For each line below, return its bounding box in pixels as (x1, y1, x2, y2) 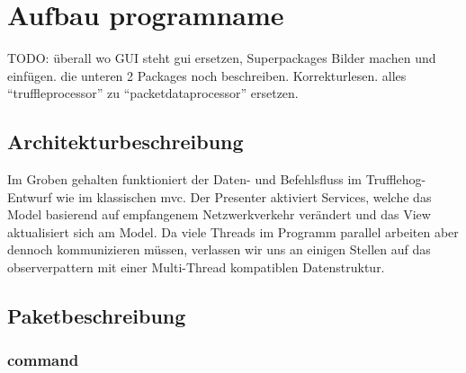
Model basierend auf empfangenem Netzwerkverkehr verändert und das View (7, 205, 431, 224)
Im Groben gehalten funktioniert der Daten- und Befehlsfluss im (7, 170, 363, 189)
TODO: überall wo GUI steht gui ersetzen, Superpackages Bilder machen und (7, 49, 436, 67)
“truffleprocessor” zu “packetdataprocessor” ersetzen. (7, 84, 299, 102)
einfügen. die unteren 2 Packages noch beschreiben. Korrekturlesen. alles (7, 66, 407, 84)
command (7, 349, 79, 371)
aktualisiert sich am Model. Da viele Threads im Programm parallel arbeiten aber (7, 222, 459, 241)
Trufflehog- (365, 170, 426, 189)
